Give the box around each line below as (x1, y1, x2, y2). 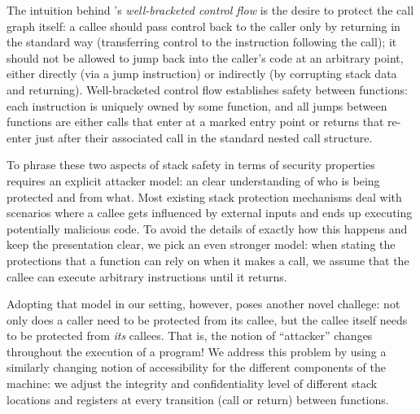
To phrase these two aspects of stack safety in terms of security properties (7, 156, 375, 173)
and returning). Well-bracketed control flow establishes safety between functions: (7, 81, 408, 98)
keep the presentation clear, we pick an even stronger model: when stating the (7, 236, 396, 253)
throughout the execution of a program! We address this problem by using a (7, 342, 387, 360)
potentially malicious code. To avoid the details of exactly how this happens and (7, 220, 408, 237)
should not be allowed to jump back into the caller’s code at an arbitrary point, (7, 49, 404, 66)
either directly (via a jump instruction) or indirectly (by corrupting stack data (7, 65, 397, 82)
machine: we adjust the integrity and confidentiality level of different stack (7, 375, 378, 392)
